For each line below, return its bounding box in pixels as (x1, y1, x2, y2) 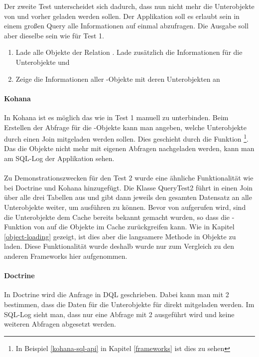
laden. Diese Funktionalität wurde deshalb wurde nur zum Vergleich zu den (4, 241, 234, 251)
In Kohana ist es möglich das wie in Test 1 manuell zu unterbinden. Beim (4, 112, 229, 122)
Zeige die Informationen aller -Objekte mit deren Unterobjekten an (15, 73, 220, 84)
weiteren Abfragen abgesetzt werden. (4, 319, 116, 329)
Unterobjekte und (15, 56, 70, 67)
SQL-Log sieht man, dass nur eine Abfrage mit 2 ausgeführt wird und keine (4, 309, 235, 319)
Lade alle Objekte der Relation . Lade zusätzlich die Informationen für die (15, 47, 243, 57)
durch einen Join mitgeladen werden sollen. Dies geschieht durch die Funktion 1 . (4, 132, 249, 144)
